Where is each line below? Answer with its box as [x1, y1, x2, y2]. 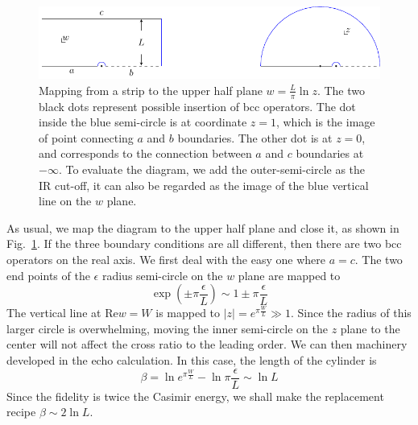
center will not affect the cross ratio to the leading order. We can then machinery [6, 336, 408, 353]
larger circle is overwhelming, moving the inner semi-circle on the [6, 320, 328, 336]
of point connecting [39, 129, 134, 146]
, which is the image [275, 113, 375, 130]
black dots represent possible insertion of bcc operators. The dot [39, 97, 356, 114]
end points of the [6, 266, 90, 283]
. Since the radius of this [290, 304, 412, 321]
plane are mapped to [238, 266, 341, 283]
